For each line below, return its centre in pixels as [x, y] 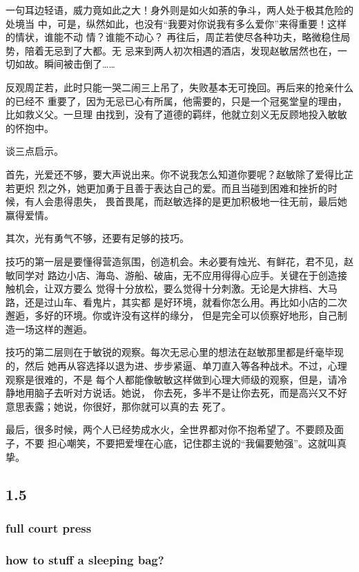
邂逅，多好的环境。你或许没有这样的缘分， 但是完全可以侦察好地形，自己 [172, 315]
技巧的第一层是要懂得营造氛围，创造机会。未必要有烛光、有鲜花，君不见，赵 [179, 261]
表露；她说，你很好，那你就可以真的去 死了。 [128, 406]
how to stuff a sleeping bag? [85, 559]
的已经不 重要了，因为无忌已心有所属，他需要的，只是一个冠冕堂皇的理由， [176, 101]
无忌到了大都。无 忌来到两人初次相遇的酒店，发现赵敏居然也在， [191, 50]
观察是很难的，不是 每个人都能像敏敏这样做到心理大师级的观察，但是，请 [172, 379]
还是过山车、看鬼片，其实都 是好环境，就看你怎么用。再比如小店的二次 [186, 302]
